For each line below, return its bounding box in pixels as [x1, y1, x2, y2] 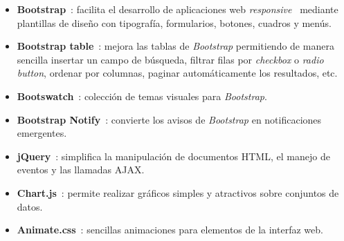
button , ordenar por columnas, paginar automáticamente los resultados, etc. [17, 66, 338, 80]
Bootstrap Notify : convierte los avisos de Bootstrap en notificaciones [17, 112, 322, 126]
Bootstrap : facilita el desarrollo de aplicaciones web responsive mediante [17, 2, 338, 16]
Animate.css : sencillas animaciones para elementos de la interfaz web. [17, 222, 323, 237]
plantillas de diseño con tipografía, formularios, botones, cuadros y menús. [17, 15, 332, 30]
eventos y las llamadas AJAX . [17, 162, 145, 177]
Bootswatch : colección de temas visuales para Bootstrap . [17, 88, 267, 103]
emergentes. [17, 126, 67, 140]
